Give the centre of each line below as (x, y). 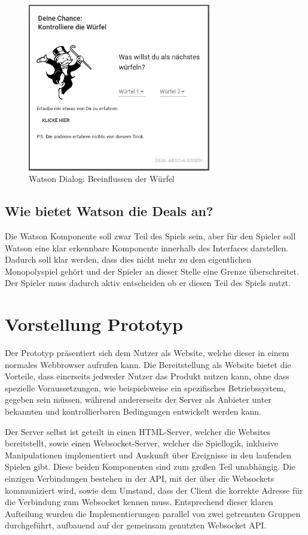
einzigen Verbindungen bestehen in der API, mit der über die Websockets (140, 478)
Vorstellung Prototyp (94, 324)
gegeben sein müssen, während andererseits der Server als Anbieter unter (138, 399)
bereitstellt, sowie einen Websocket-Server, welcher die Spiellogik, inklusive (142, 443)
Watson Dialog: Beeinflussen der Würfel (102, 179)
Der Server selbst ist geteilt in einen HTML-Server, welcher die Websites (138, 431)
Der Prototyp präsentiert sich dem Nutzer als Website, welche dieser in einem (147, 353)
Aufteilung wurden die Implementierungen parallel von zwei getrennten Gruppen (153, 513)
